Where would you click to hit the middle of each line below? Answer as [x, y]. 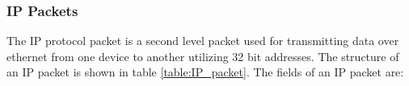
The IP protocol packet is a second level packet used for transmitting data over [203, 41]
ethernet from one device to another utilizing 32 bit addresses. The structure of [203, 56]
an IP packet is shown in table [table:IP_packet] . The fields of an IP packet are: [205, 72]
